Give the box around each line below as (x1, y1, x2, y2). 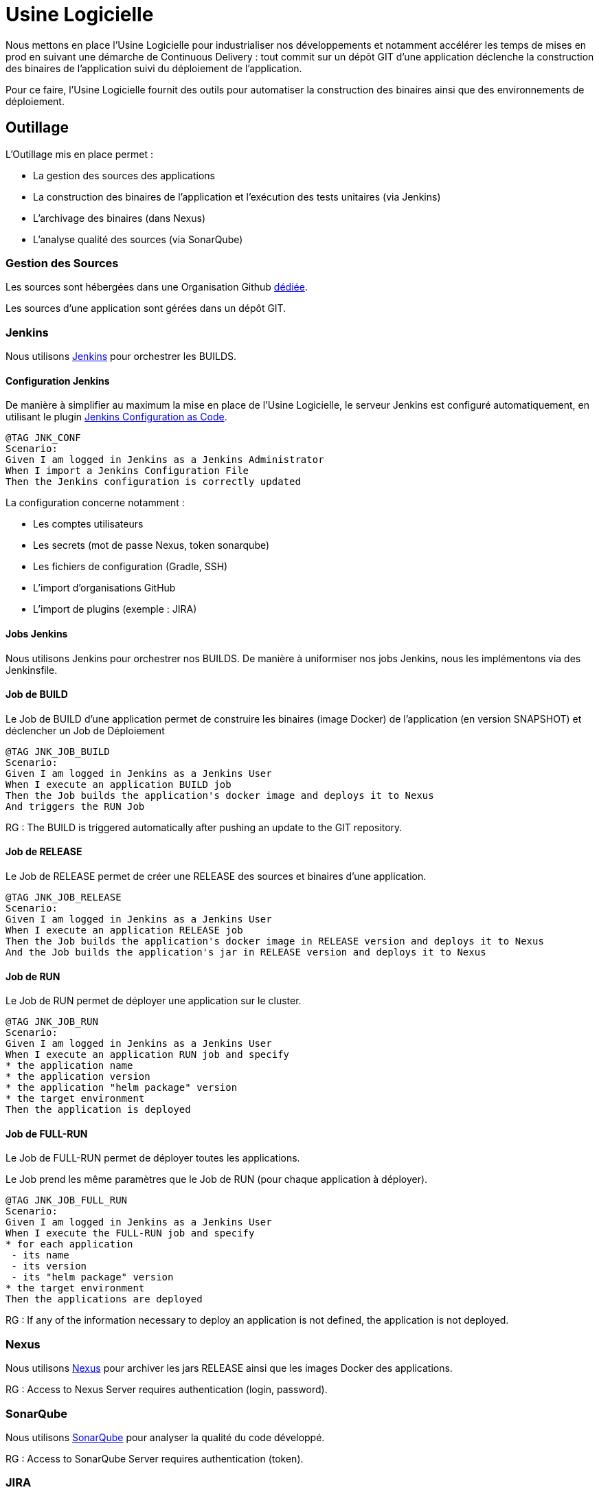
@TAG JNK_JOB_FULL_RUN (5, 1195, 128, 1206)
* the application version (5, 1071, 150, 1083)
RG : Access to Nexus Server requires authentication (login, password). (5, 1383, 328, 1396)
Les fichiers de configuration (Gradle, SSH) (33, 561, 228, 573)
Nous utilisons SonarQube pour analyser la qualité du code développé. (5, 1431, 325, 1443)
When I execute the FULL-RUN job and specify (5, 1228, 255, 1239)
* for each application (5, 1239, 133, 1250)
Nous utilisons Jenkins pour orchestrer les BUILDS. (5, 350, 237, 363)
